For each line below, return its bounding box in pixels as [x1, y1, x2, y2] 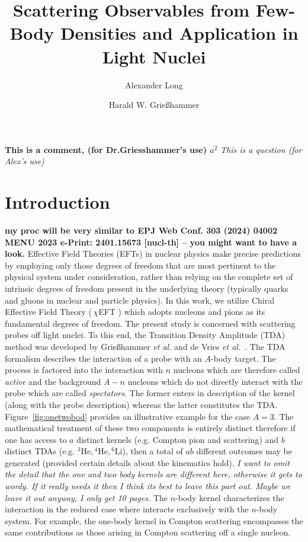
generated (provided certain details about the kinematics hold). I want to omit [5, 456, 290, 468]
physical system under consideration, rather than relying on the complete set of [5, 270, 293, 283]
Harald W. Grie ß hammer [108, 98, 200, 111]
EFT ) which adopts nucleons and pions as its [98, 305, 265, 318]
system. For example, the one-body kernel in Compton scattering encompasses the [5, 514, 303, 527]
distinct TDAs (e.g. [5, 445, 75, 457]
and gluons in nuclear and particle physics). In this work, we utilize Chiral [5, 294, 275, 306]
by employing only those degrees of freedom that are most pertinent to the [5, 259, 276, 271]
